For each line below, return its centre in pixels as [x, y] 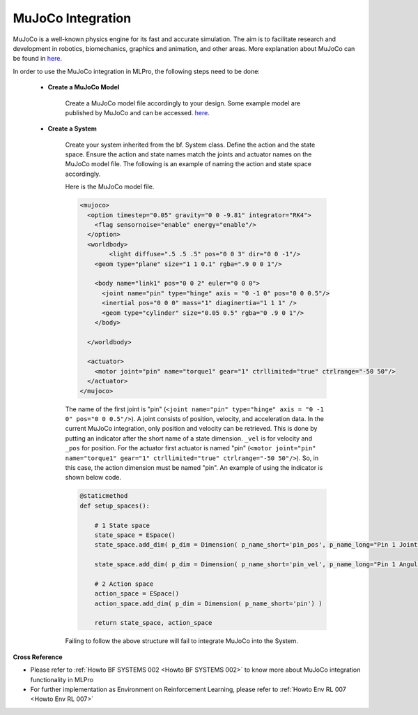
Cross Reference [38, 657]
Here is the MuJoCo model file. [110, 187]
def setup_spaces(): [115, 506]
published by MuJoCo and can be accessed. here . [138, 112]
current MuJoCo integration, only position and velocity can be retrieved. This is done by [191, 429]
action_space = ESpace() [137, 594]
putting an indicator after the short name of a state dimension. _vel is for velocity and [189, 438]
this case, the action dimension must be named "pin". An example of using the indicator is [194, 467]
